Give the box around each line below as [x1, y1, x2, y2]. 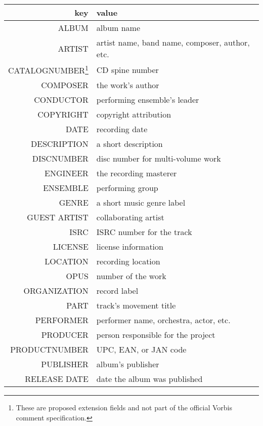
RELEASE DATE [25, 373, 89, 385]
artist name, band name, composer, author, [96, 36, 250, 48]
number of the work [96, 270, 166, 282]
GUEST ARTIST [27, 211, 89, 223]
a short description [96, 138, 163, 150]
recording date [96, 123, 148, 135]
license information [96, 241, 163, 253]
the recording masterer [96, 167, 177, 179]
